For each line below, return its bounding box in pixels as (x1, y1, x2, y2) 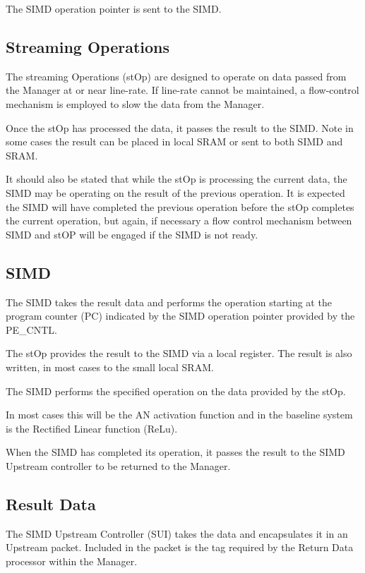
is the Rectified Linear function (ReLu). (6, 421, 178, 435)
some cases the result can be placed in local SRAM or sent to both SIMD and (6, 134, 343, 149)
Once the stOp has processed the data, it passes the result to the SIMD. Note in (6, 120, 354, 135)
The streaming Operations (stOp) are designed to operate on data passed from (6, 68, 347, 83)
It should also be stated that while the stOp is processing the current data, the (6, 171, 347, 186)
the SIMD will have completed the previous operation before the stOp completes (6, 199, 354, 214)
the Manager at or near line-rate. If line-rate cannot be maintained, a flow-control (6, 83, 359, 97)
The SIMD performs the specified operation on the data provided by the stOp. (6, 383, 346, 398)
